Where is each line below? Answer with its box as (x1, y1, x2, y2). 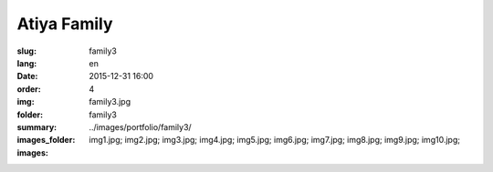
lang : (16, 57, 37, 68)
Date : (16, 71, 38, 82)
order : (16, 83, 41, 95)
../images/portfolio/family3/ (89, 121, 192, 132)
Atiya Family (16, 14, 113, 34)
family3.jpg (89, 96, 131, 107)
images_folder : (16, 135, 76, 146)
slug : (16, 46, 37, 56)
